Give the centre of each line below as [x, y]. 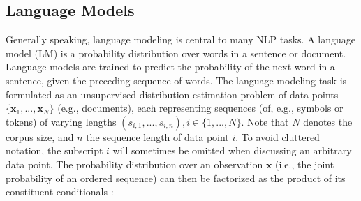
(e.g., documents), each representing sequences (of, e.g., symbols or [200, 108]
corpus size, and [40, 136]
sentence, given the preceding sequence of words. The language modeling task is [176, 80]
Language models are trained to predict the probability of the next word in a [170, 67]
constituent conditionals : [60, 192]
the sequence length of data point [157, 136]
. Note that [265, 121]
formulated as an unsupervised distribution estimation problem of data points [172, 94]
